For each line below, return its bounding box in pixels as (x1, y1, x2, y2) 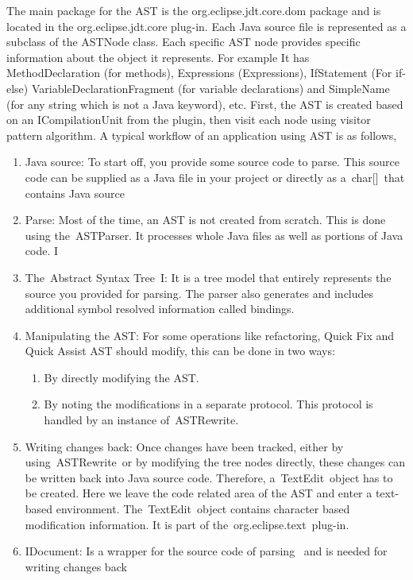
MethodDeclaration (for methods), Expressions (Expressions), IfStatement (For (6, 64, 392, 81)
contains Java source (25, 184, 125, 201)
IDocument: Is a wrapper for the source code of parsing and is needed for (25, 543, 388, 559)
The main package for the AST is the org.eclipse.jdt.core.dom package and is (6, 2, 381, 18)
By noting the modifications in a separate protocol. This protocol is (44, 396, 373, 412)
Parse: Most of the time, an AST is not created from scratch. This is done (25, 211, 386, 228)
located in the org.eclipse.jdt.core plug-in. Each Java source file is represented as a (6, 17, 407, 34)
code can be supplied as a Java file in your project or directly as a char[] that (25, 168, 405, 185)
